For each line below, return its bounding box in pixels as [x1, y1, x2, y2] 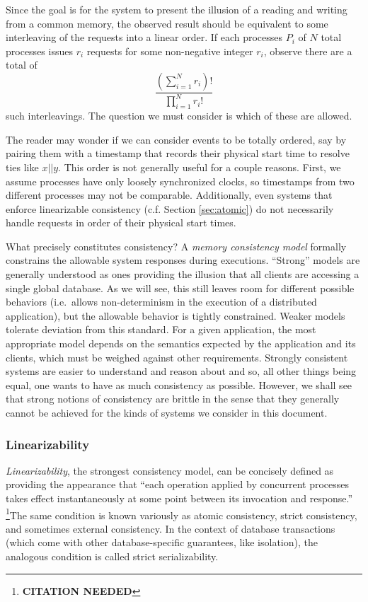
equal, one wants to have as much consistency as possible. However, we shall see [6, 377, 352, 392]
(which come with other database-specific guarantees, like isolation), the [6, 535, 318, 550]
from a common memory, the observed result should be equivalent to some [6, 16, 328, 30]
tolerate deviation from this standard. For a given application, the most [6, 322, 316, 337]
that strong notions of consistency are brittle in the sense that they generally [6, 391, 340, 406]
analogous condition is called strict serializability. [6, 549, 219, 564]
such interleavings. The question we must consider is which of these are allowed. [6, 108, 352, 123]
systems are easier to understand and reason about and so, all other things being [6, 364, 357, 378]
